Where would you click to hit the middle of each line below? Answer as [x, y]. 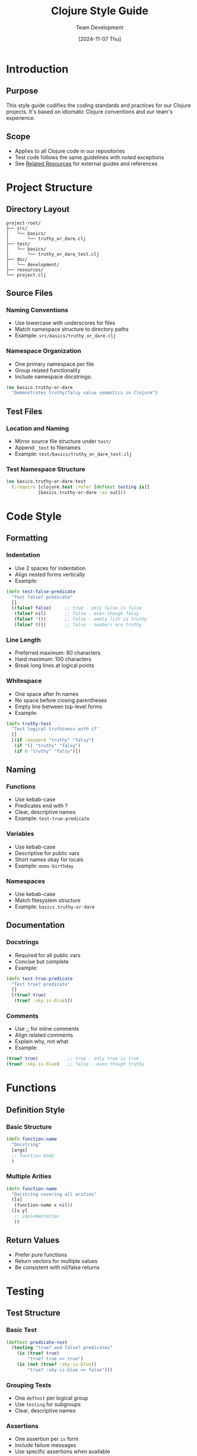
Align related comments [44, 1035]
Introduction [37, 69]
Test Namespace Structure [46, 469]
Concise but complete [42, 961]
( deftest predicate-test [37, 1342]
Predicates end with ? [41, 806]
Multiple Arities [29, 1176]
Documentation [36, 925]
